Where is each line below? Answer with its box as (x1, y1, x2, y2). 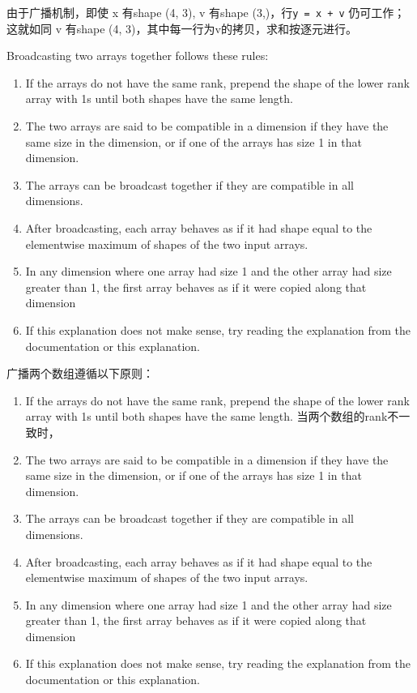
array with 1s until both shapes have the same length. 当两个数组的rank (25, 408, 388, 425)
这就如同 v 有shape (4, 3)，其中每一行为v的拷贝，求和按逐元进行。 (6, 19, 357, 36)
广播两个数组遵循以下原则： (6, 365, 154, 382)
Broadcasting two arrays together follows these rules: (6, 47, 269, 64)
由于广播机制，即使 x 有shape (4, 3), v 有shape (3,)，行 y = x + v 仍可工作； (6, 4, 406, 20)
